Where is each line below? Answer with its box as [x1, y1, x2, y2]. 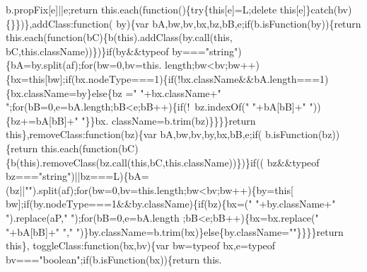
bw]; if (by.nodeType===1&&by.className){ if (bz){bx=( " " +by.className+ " [6, 196, 336, 211]
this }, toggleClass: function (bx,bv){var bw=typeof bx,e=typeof [6, 238, 276, 253]
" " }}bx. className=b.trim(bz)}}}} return [74, 113, 256, 127]
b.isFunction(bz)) [264, 127, 340, 142]
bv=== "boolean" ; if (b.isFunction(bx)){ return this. [6, 251, 222, 266]
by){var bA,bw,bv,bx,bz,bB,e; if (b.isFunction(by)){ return [116, 16, 361, 30]
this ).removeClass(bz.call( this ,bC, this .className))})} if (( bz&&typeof [20, 154, 320, 169]
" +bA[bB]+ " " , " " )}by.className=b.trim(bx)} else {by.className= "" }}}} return [6, 224, 344, 239]
